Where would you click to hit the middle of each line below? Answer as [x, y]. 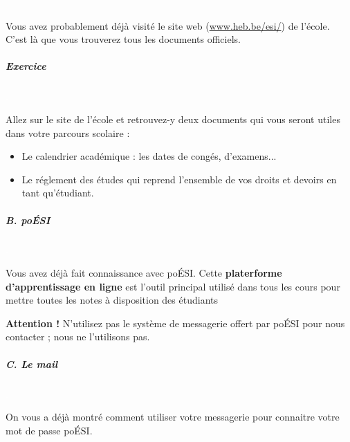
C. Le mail [32, 363]
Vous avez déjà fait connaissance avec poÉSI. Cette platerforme [144, 273]
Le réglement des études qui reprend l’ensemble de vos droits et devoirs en [179, 179]
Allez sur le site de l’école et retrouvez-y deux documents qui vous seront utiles [173, 119]
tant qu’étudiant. [58, 193]
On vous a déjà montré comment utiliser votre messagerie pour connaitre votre [173, 417]
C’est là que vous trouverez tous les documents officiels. [123, 39]
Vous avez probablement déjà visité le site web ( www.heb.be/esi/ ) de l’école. [168, 25]
